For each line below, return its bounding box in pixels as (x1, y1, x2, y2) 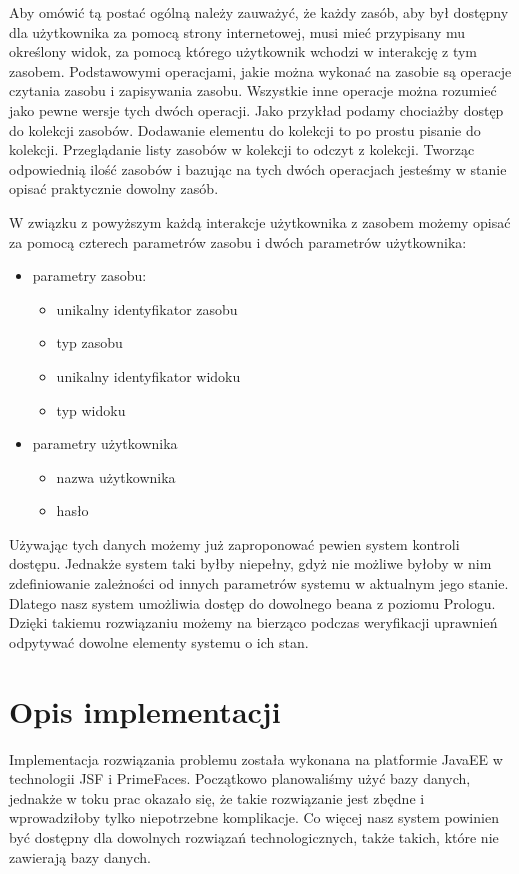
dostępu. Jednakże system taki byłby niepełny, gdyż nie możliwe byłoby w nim (9, 553, 492, 574)
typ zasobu (56, 332, 123, 353)
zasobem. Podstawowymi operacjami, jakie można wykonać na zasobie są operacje (9, 60, 512, 81)
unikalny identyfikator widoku (56, 365, 241, 386)
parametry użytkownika (32, 433, 178, 454)
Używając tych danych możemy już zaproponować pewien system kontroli (9, 533, 460, 554)
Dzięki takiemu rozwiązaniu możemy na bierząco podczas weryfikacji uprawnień (9, 612, 498, 633)
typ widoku (56, 399, 126, 420)
